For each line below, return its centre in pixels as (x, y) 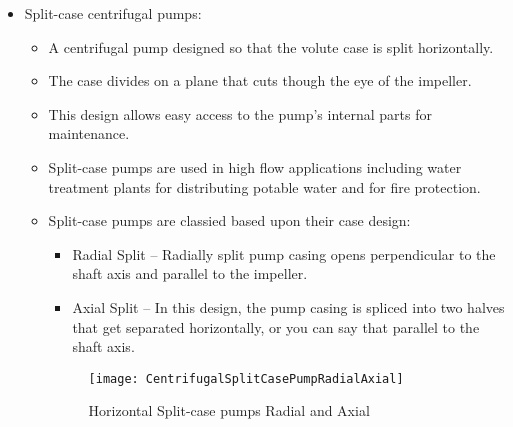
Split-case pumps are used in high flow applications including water (255, 166)
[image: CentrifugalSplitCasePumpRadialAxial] (246, 378)
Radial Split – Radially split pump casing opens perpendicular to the (284, 253)
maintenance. (89, 133)
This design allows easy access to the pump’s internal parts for (240, 113)
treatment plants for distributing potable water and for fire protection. (264, 186)
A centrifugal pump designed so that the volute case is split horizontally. (271, 46)
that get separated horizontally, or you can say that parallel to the (276, 326)
